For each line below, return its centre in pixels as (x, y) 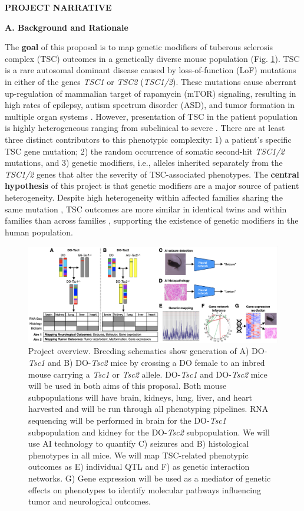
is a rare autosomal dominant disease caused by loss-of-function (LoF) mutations (151, 70)
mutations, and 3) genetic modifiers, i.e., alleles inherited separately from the (144, 163)
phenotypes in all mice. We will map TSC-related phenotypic (138, 455)
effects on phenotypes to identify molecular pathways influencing (145, 489)
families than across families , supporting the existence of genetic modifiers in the (152, 220)
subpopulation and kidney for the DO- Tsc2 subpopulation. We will (149, 432)
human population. (39, 232)
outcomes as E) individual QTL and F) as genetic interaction (139, 466)
